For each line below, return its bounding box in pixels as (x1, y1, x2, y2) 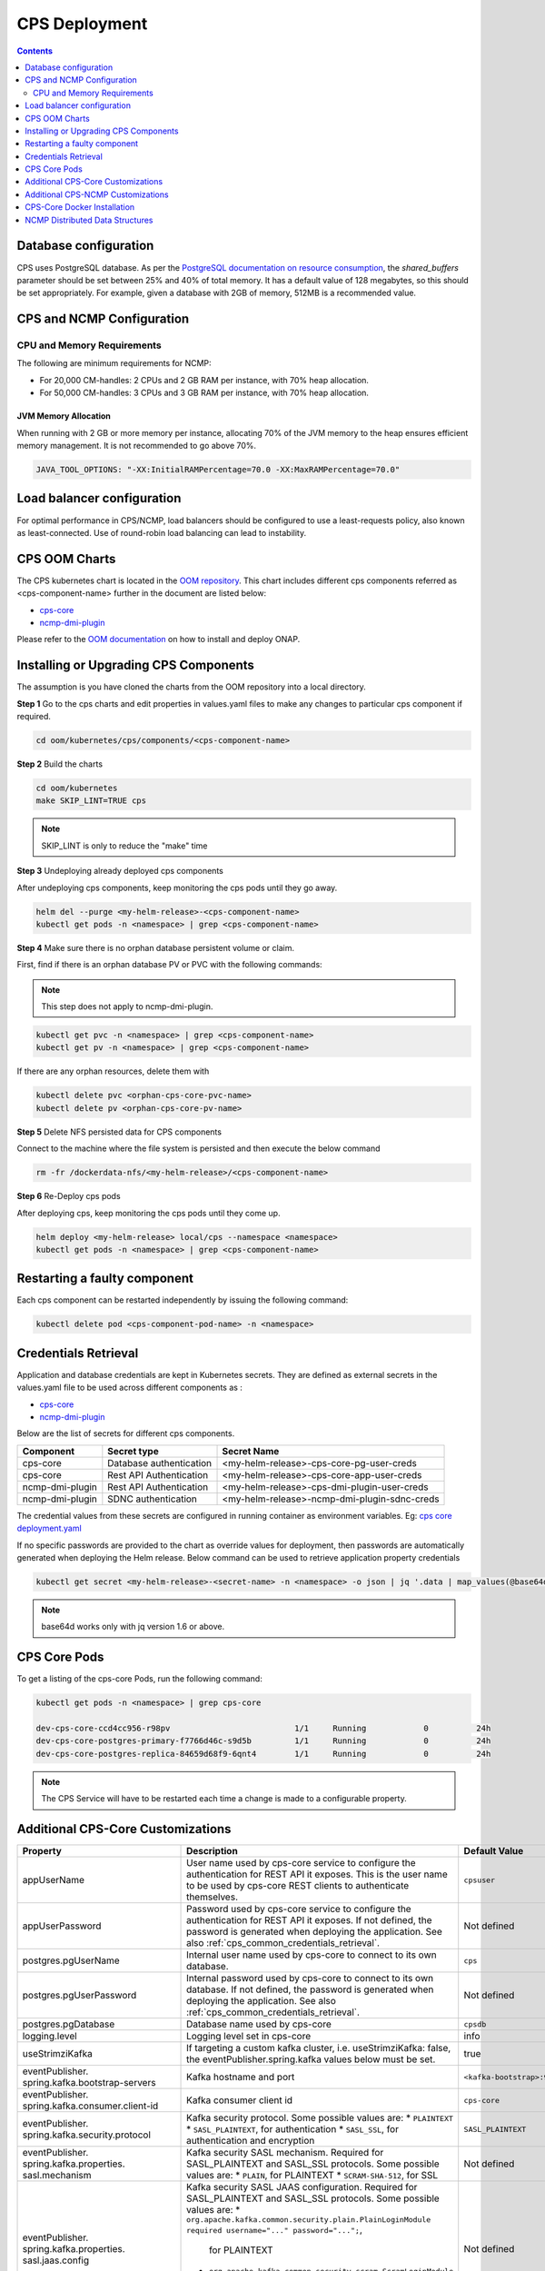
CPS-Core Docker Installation (25, 202, 135, 213)
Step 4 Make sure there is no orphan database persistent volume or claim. (16, 942, 295, 953)
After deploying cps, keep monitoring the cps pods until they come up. (16, 1207, 281, 1218)
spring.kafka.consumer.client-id (22, 2099, 159, 2112)
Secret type (107, 1444, 159, 1457)
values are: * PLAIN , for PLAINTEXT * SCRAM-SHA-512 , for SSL (186, 2169, 439, 2182)
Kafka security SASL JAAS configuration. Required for (186, 2181, 418, 2194)
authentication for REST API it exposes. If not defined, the (186, 1914, 432, 1927)
